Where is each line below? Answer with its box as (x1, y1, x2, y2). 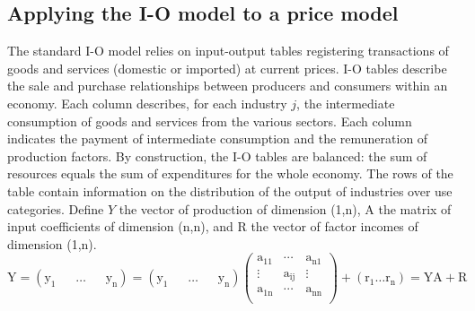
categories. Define (7, 199, 104, 218)
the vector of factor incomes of (251, 217, 418, 236)
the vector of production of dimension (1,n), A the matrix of (119, 199, 452, 218)
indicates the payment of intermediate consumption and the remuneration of (7, 129, 428, 148)
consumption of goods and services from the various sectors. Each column (7, 111, 412, 130)
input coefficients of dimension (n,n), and (7, 217, 233, 236)
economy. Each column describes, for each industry (7, 93, 287, 112)
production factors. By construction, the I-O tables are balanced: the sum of (7, 146, 427, 165)
